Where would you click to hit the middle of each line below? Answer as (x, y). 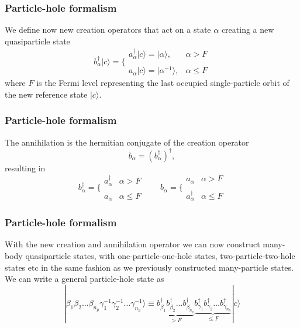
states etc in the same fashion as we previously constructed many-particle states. (149, 267)
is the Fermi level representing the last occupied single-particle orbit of (163, 83)
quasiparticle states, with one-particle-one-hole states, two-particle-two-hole (160, 256)
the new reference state (46, 94)
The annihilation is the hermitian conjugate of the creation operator (127, 142)
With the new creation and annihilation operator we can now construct (132, 244)
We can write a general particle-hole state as (85, 279)
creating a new (248, 30)
